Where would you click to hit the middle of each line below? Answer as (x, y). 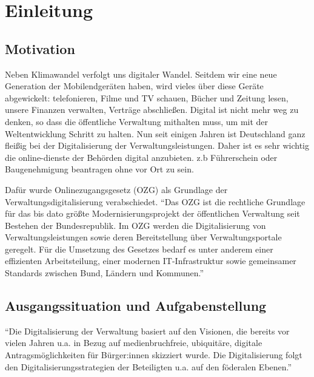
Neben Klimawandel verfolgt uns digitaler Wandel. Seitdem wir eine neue (141, 74)
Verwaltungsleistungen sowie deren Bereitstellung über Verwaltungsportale (143, 237)
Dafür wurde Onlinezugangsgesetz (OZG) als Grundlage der (116, 189)
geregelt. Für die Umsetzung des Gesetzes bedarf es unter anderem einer (139, 249)
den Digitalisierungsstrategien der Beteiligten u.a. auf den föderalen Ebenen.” (149, 366)
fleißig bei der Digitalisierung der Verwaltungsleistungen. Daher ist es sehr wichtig (157, 145)
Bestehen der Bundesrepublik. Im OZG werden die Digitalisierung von (135, 225)
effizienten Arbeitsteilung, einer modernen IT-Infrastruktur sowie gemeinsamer (151, 261)
